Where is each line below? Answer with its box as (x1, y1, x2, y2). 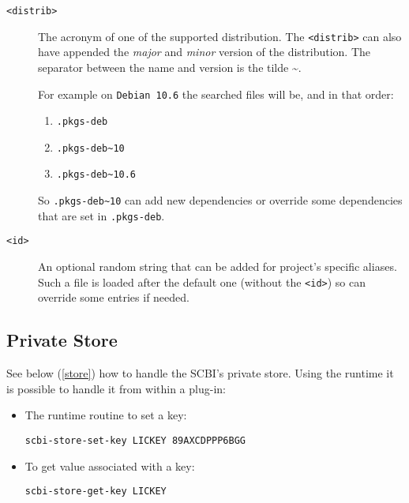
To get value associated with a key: (24, 457, 195, 474)
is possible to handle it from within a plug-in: (6, 380, 226, 396)
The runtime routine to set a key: (24, 407, 187, 423)
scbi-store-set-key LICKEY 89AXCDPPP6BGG (24, 434, 246, 446)
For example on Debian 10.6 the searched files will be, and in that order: (38, 85, 394, 102)
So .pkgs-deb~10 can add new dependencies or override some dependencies (38, 192, 403, 208)
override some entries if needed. (38, 289, 189, 306)
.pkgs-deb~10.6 (56, 169, 137, 181)
